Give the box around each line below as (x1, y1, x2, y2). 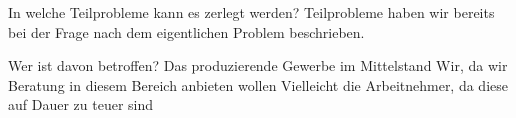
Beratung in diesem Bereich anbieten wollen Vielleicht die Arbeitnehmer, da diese (8, 74, 508, 95)
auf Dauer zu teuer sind (8, 94, 154, 115)
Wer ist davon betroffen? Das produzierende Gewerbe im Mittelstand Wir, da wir (8, 55, 508, 76)
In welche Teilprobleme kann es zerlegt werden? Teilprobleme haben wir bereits (8, 2, 495, 22)
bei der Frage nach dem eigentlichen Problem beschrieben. (8, 21, 365, 42)
